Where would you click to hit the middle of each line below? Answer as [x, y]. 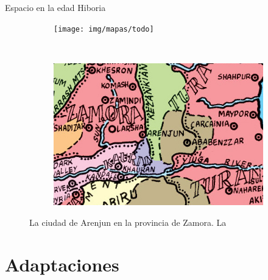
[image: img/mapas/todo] [104, 29]
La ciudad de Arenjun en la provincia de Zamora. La [128, 222]
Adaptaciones [62, 264]
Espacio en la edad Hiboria [55, 7]
